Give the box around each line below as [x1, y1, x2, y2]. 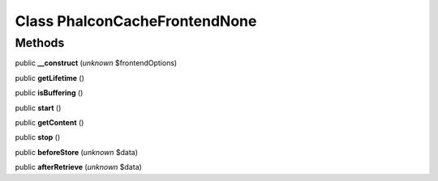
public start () [15, 103, 62, 112]
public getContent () [15, 117, 84, 127]
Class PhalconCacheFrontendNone [15, 12, 257, 30]
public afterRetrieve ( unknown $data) [15, 162, 142, 172]
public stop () [15, 133, 61, 142]
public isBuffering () [15, 88, 84, 98]
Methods [15, 36, 65, 50]
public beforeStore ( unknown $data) [15, 147, 138, 157]
